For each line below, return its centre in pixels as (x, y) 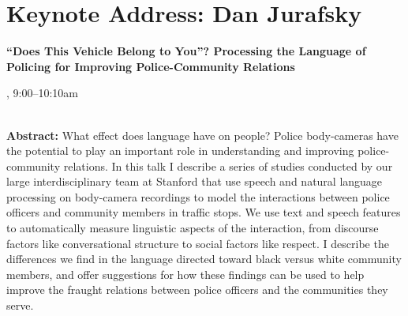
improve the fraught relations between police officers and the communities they (197, 290)
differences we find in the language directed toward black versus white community (204, 259)
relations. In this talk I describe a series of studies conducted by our (228, 166)
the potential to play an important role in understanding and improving (180, 150)
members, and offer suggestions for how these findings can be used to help (185, 274)
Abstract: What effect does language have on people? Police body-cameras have (202, 135)
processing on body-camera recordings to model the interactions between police (198, 196)
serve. (20, 305)
